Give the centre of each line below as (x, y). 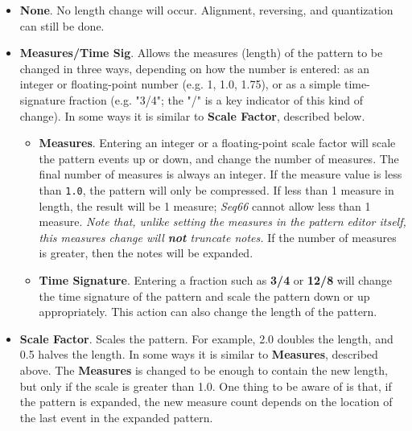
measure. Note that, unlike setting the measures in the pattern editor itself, (222, 222)
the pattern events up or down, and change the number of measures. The (219, 158)
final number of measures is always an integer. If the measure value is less (220, 174)
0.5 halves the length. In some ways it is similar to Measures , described (199, 354)
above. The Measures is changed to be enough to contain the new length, (204, 369)
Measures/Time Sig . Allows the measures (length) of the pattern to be (201, 53)
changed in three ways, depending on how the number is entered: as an (195, 68)
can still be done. (62, 25)
